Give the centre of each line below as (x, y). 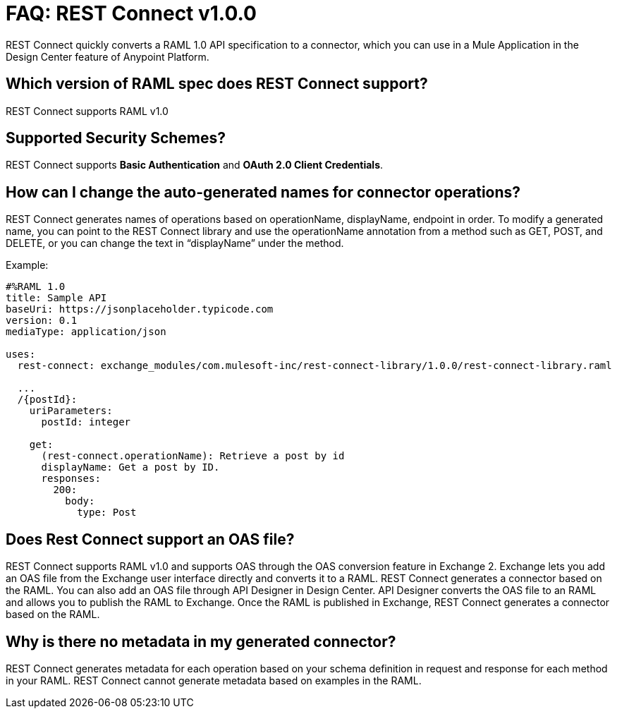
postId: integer (86, 422)
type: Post (107, 513)
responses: (71, 479)
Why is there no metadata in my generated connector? (201, 641)
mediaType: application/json (86, 332)
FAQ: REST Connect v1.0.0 (131, 13)
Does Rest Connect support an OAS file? (150, 539)
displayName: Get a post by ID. (130, 467)
